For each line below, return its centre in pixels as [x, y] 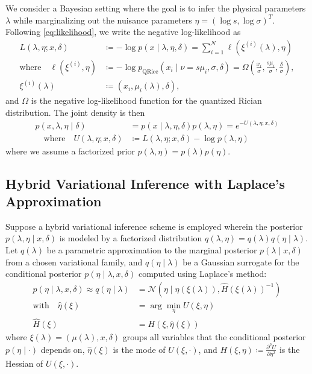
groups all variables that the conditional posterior [214, 337]
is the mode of [139, 349]
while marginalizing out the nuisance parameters [102, 20]
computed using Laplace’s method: [202, 274]
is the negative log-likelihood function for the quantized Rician [146, 100]
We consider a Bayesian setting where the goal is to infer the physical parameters [156, 8]
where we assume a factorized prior [70, 151]
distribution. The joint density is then [75, 112]
